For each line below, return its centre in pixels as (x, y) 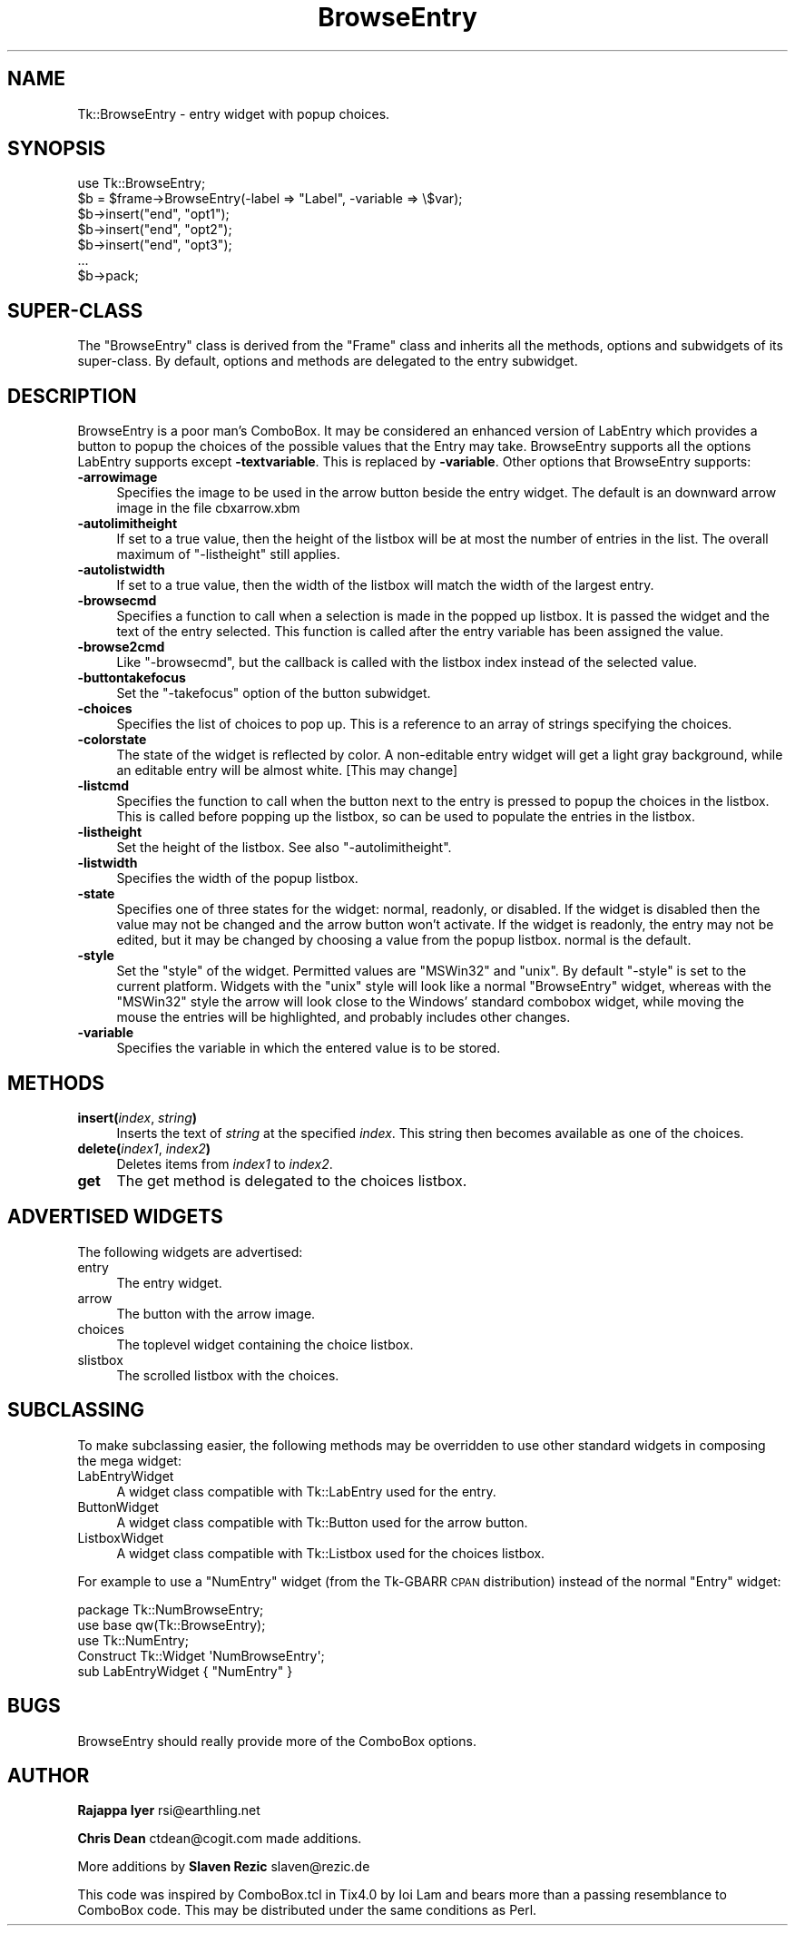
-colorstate (112, 740)
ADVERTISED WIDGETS (115, 1217)
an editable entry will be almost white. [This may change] (287, 770)
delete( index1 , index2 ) (144, 1148)
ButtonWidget (118, 1506)
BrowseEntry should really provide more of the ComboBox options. (277, 1741)
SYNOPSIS (57, 149)
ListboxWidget (121, 1537)
